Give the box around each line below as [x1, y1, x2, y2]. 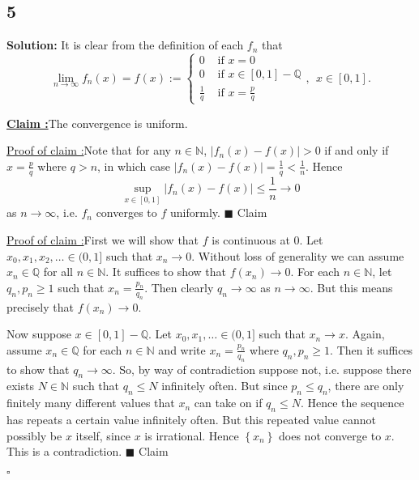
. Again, [344, 325, 385, 342]
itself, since [75, 427, 130, 444]
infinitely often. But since [161, 377, 288, 394]
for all [43, 263, 74, 280]
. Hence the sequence [300, 394, 404, 411]
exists [6, 377, 34, 394]
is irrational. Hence [144, 427, 239, 444]
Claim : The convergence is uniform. [6, 114, 188, 131]
